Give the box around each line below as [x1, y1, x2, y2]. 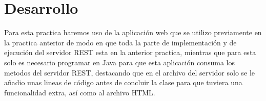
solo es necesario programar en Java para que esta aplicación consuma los [4, 57, 235, 67]
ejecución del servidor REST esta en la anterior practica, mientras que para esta [4, 47, 256, 58]
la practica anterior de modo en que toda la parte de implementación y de [4, 37, 237, 47]
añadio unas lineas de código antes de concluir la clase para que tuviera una [4, 77, 242, 88]
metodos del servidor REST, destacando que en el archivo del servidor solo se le [4, 67, 255, 78]
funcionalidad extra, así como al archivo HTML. [4, 87, 155, 97]
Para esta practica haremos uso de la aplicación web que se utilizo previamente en [4, 27, 262, 38]
